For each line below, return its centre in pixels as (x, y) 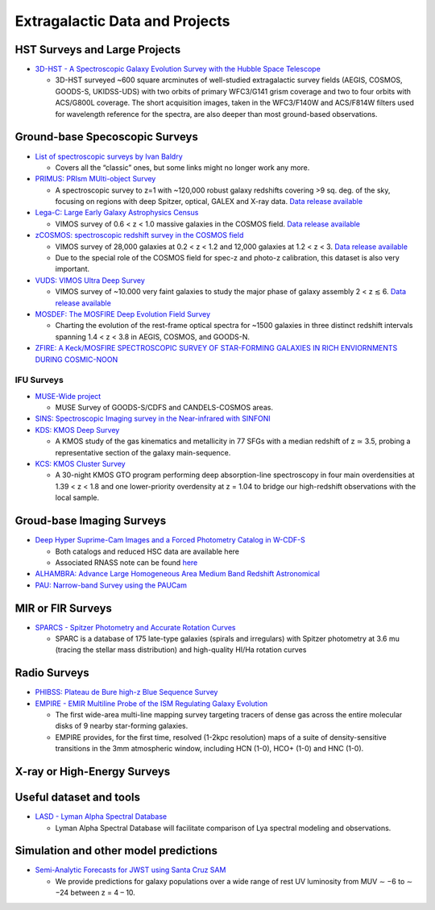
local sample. (77, 498)
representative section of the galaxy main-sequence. (143, 452)
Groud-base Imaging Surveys (91, 521)
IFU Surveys (39, 380)
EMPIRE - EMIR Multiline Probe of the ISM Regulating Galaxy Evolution (151, 703)
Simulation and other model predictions (116, 851)
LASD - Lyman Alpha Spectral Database (101, 817)
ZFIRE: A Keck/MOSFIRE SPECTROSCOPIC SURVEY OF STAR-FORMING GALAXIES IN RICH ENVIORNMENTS (216, 348)
